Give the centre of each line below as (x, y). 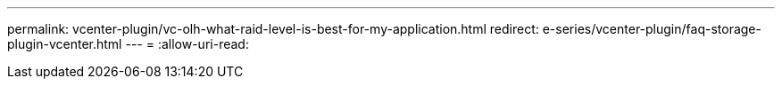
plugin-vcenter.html (65, 44)
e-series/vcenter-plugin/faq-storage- (652, 29)
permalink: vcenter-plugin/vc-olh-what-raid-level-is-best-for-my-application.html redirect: (273, 29)
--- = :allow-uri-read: (187, 44)
